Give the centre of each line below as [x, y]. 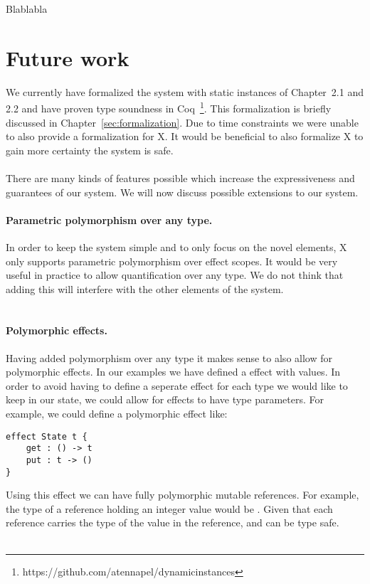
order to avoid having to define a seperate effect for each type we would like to [177, 385]
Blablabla [27, 9]
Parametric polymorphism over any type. [109, 219]
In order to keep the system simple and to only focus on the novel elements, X [176, 246]
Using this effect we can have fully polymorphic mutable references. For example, [183, 495]
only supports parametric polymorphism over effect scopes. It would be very [172, 261]
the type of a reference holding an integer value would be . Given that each [169, 508]
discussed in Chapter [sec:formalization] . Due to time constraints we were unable [182, 122]
